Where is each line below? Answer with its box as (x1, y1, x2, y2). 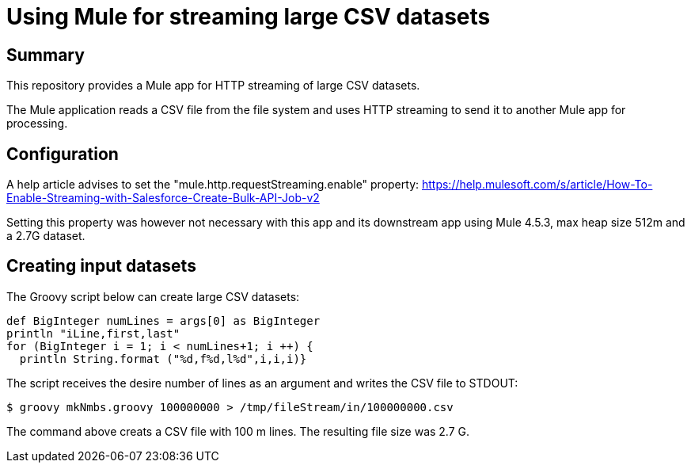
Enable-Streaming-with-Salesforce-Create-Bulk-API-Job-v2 (6, 191, 320, 205)
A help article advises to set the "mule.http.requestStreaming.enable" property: (6, 177, 420, 192)
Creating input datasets (6, 256, 196, 276)
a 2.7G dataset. (6, 229, 85, 243)
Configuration (6, 143, 119, 164)
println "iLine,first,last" (6, 326, 180, 340)
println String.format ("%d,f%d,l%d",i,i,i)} (19, 352, 307, 365)
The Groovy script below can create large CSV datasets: (6, 289, 300, 303)
